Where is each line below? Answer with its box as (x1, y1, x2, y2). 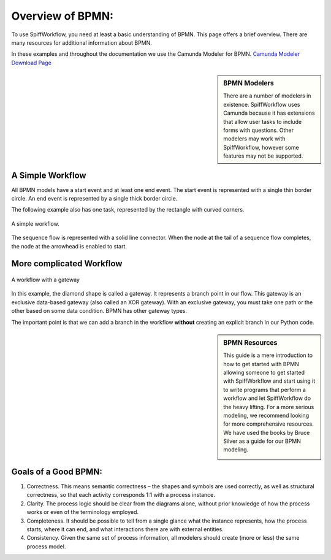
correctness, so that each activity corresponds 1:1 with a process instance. (26, 491, 216, 499)
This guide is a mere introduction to (223, 351, 313, 359)
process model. (26, 543, 66, 550)
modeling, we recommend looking (223, 412, 310, 419)
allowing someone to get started (223, 369, 305, 376)
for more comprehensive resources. (223, 420, 314, 428)
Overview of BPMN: (11, 9, 113, 23)
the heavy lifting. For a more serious (223, 403, 314, 410)
